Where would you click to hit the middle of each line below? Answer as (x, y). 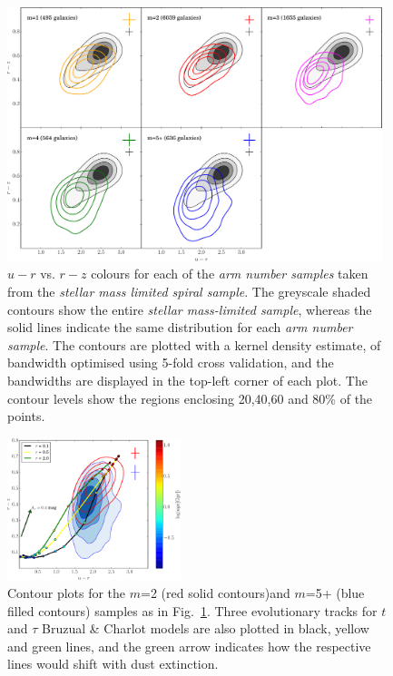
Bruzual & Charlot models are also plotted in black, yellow (206, 628)
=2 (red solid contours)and (216, 592)
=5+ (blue (335, 592)
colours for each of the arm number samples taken (230, 274)
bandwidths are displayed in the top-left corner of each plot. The (187, 380)
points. (26, 416)
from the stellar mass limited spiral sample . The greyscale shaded (189, 291)
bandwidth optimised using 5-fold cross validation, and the (171, 362)
